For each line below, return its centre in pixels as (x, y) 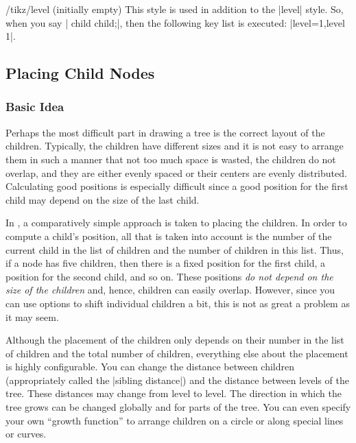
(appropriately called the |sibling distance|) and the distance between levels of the (177, 380)
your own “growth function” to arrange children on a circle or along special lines (175, 420)
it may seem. (32, 316)
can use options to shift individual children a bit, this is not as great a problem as (178, 303)
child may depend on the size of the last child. (103, 199)
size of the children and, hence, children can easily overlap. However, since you (170, 290)
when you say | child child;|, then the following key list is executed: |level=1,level (175, 22)
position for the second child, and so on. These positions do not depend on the (169, 276)
